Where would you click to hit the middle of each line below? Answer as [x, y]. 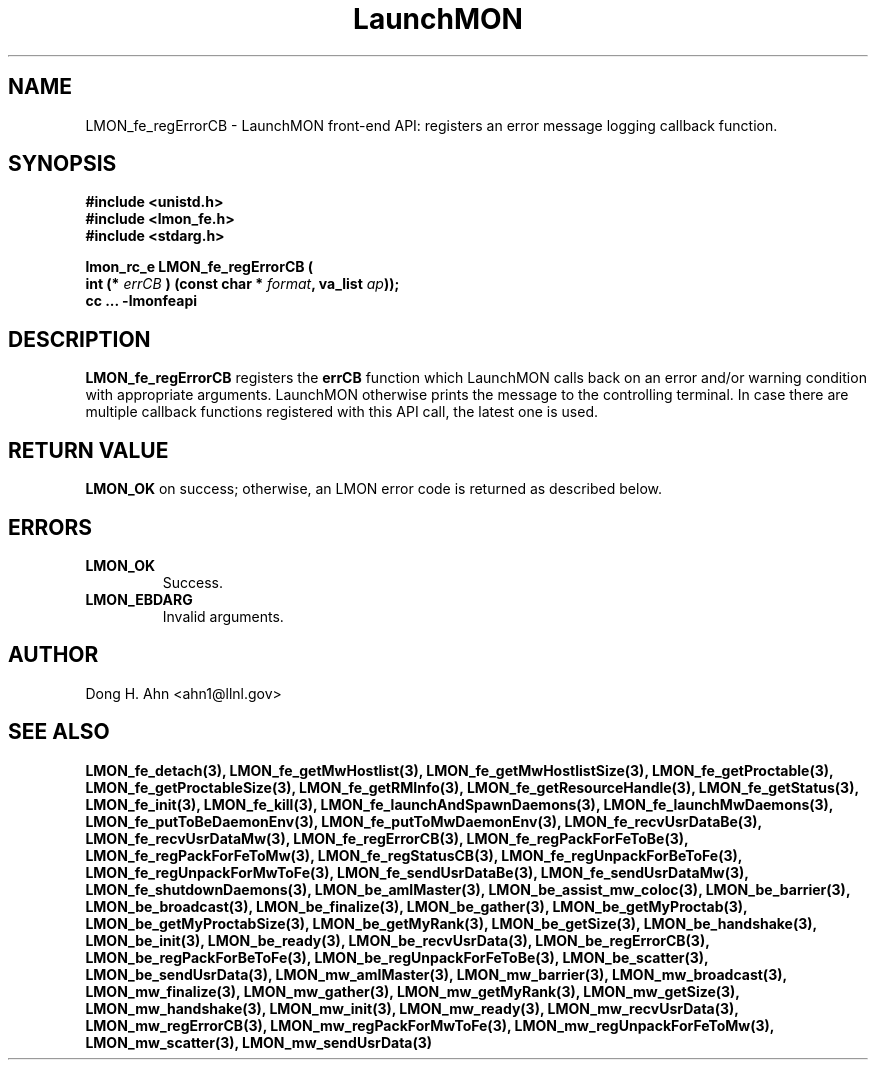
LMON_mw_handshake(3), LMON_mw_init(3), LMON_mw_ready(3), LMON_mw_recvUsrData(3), [412, 1008]
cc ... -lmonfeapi [141, 301]
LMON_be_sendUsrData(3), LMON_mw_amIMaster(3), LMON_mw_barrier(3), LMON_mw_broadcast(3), [436, 974]
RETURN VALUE [88, 450]
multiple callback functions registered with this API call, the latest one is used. [342, 412]
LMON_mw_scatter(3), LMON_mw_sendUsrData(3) [259, 1042]
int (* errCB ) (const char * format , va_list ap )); [242, 284]
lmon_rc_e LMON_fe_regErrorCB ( [199, 267]
